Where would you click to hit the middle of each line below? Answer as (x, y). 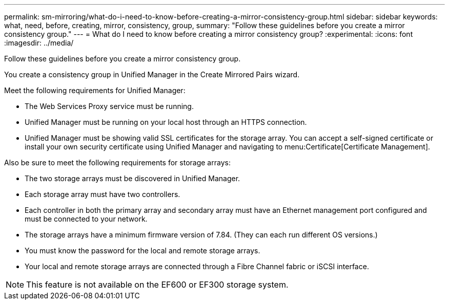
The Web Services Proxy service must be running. (109, 106)
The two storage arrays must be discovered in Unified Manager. (132, 178)
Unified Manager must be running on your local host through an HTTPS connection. (166, 122)
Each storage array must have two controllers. (103, 194)
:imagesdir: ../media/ (39, 43)
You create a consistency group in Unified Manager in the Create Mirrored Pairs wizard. (152, 74)
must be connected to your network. (86, 219)
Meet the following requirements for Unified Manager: (95, 90)
